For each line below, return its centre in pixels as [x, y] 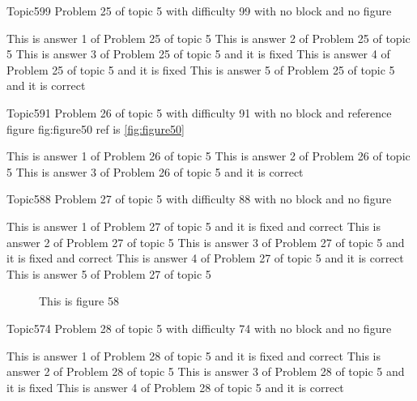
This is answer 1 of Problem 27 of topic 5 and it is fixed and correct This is [194, 226]
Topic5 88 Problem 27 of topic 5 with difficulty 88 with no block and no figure [199, 199]
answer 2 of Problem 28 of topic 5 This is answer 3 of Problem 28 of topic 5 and [206, 371]
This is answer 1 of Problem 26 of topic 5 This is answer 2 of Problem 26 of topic [208, 156]
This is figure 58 [79, 301]
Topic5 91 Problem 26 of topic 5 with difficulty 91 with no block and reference [199, 112]
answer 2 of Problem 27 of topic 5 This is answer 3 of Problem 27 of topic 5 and [206, 242]
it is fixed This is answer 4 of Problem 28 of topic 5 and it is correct [175, 387]
